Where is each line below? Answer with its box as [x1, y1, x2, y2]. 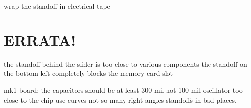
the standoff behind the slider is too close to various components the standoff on [4, 58, 247, 69]
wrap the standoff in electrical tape [4, 1, 110, 11]
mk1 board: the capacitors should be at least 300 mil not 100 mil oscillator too [4, 84, 243, 95]
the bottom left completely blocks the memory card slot [4, 68, 173, 78]
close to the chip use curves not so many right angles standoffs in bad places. [4, 94, 237, 105]
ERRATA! [4, 30, 76, 50]
